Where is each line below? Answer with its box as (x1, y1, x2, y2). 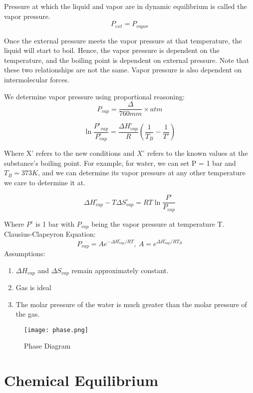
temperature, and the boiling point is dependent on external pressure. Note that (4, 54, 250, 65)
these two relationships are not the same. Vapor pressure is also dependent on (4, 64, 242, 75)
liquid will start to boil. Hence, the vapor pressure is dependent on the (4, 45, 220, 55)
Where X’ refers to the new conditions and (4, 148, 135, 158)
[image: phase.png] (24, 326, 88, 334)
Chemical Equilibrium (4, 370, 158, 391)
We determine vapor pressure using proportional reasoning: (4, 91, 185, 101)
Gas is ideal (15, 282, 51, 293)
